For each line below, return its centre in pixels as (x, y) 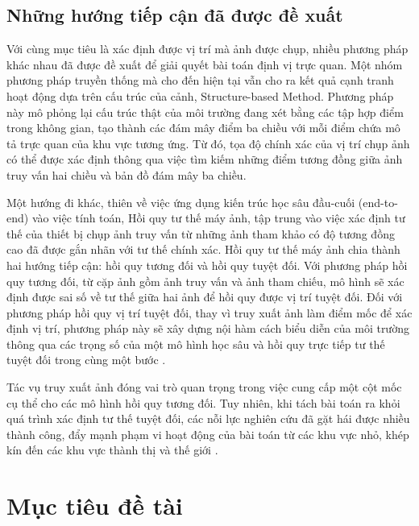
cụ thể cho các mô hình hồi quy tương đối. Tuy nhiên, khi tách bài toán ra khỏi (203, 402)
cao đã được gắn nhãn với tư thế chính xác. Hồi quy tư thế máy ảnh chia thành (203, 249)
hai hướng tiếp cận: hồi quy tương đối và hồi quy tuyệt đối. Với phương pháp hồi (207, 265)
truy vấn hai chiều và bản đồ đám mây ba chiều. (127, 174)
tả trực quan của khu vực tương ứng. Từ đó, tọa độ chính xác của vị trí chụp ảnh (208, 143)
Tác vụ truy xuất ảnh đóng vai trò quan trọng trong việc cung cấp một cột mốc (204, 387)
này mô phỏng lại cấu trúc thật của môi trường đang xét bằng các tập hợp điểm (205, 112)
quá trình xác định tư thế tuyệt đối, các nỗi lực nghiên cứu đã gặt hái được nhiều (208, 418)
